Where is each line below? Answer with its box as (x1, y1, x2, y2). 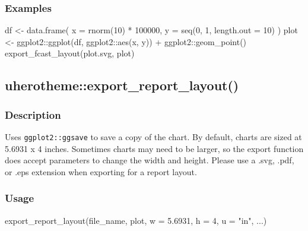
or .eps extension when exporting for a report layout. (5, 165, 197, 178)
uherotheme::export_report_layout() (5, 76, 239, 94)
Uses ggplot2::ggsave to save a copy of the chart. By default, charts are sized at (5, 131, 302, 143)
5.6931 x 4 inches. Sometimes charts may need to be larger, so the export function (5, 142, 304, 154)
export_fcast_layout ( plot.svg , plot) (5, 47, 135, 59)
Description (5, 107, 61, 122)
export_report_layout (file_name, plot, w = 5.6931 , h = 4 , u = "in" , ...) (5, 214, 267, 226)
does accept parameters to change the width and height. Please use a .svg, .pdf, (5, 154, 294, 166)
